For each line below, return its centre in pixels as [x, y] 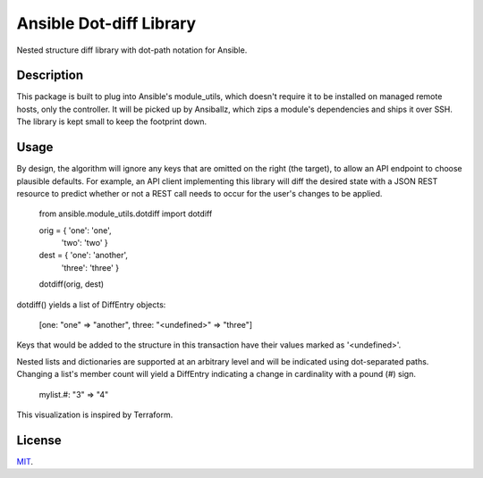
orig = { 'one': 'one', [75, 230]
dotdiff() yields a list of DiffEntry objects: [91, 305]
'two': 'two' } [85, 243]
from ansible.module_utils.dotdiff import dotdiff [126, 214]
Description [50, 75]
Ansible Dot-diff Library [106, 23]
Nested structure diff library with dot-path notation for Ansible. [132, 50]
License [39, 440]
